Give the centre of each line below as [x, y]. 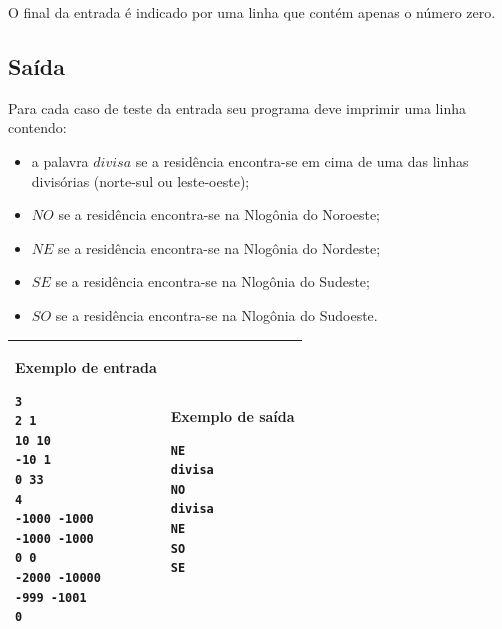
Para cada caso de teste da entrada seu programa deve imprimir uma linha [237, 107]
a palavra [60, 160]
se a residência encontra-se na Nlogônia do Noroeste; [219, 214]
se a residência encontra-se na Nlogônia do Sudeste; [212, 281]
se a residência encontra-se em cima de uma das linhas [302, 160]
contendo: [37, 127]
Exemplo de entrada [86, 367]
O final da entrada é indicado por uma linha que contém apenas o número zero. [252, 12]
